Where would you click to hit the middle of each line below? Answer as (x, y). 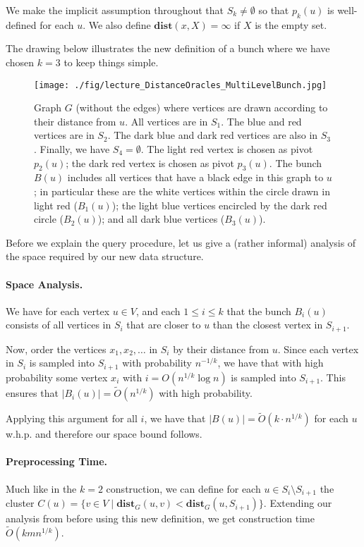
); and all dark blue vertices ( (161, 219)
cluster (20, 503)
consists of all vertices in (59, 325)
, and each (158, 311)
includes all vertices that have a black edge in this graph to (195, 177)
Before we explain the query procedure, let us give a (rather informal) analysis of (181, 242)
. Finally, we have (72, 149)
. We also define (117, 24)
